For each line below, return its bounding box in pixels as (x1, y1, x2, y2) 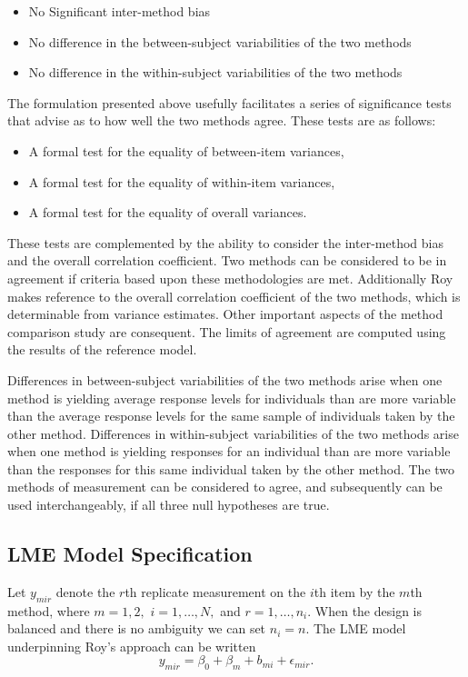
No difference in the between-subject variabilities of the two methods (28, 32, 412, 51)
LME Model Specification (7, 540, 253, 568)
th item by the (314, 582, 395, 601)
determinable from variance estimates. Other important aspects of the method (7, 304, 443, 324)
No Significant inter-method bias (28, 2, 211, 20)
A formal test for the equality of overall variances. (28, 203, 307, 222)
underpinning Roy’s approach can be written (7, 636, 256, 655)
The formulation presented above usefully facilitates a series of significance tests (7, 93, 452, 112)
